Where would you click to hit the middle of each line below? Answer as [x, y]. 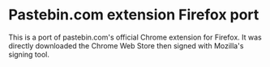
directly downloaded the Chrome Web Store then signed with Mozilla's [126, 45]
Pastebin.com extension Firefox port [134, 15]
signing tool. [29, 54]
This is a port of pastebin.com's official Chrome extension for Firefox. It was [135, 37]
